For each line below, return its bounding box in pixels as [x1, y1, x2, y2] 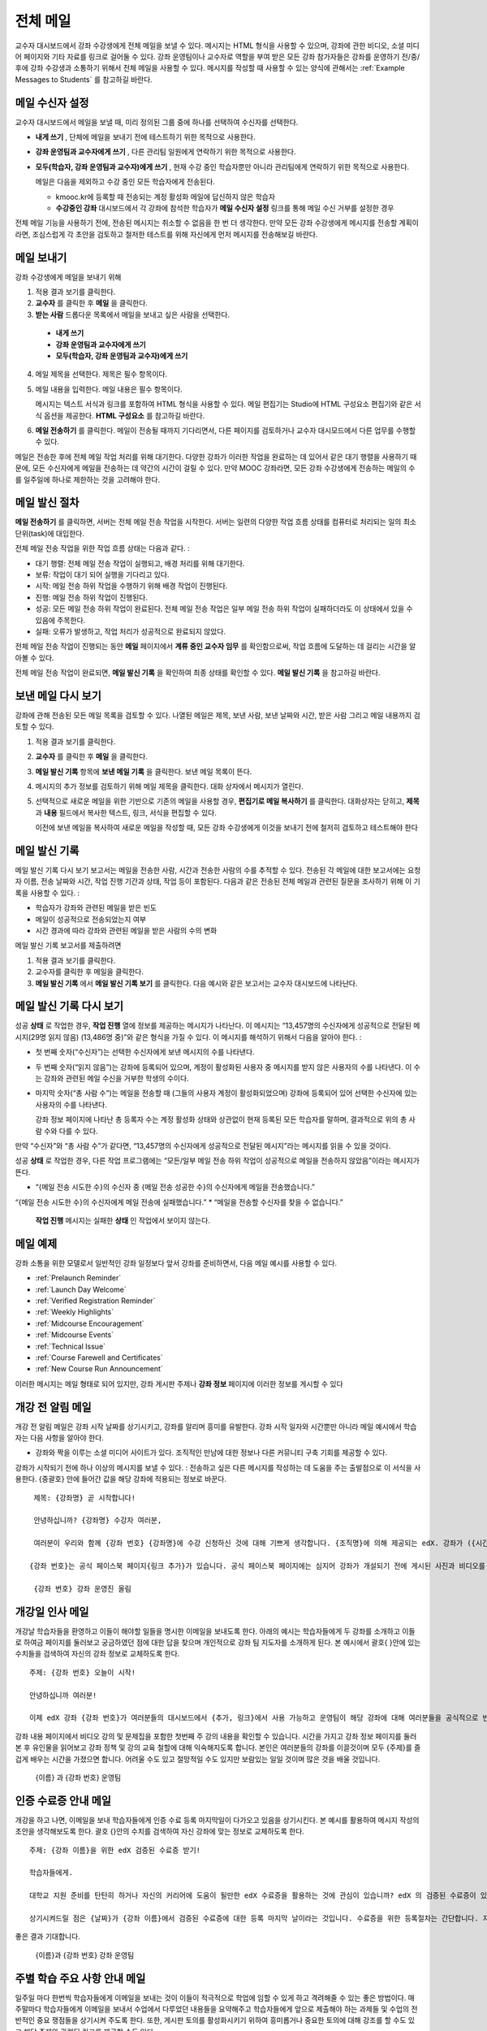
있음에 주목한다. [35, 615, 86, 625]
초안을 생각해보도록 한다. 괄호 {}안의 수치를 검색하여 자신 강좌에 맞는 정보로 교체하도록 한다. [15, 1826, 304, 1836]
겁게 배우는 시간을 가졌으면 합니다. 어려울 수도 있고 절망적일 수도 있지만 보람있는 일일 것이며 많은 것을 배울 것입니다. [15, 1754, 381, 1764]
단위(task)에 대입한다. [15, 528, 84, 538]
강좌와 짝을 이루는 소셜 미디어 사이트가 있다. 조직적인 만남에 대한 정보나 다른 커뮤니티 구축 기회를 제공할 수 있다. [35, 1448, 388, 1457]
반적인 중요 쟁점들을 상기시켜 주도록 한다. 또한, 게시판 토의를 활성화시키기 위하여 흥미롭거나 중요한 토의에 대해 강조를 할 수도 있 [15, 2016, 416, 2025]
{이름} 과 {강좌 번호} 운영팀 [35, 1772, 122, 1782]
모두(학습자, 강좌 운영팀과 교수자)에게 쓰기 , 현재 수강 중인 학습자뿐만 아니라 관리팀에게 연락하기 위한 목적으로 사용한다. [35, 162, 410, 171]
